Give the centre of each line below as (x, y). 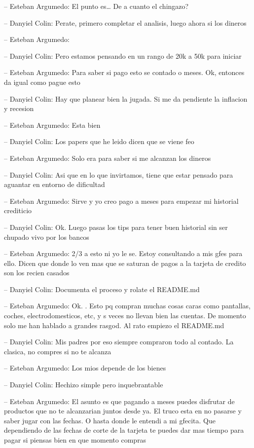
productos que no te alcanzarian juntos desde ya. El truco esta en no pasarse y (123, 411)
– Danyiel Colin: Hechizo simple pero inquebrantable (84, 385)
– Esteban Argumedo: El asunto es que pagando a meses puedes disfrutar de (119, 401)
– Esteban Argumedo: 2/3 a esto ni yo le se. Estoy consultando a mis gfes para (123, 253)
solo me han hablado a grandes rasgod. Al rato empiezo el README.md (114, 325)
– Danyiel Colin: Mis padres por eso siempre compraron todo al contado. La (119, 342)
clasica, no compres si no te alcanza (58, 351)
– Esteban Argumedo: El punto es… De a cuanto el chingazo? (96, 6)
